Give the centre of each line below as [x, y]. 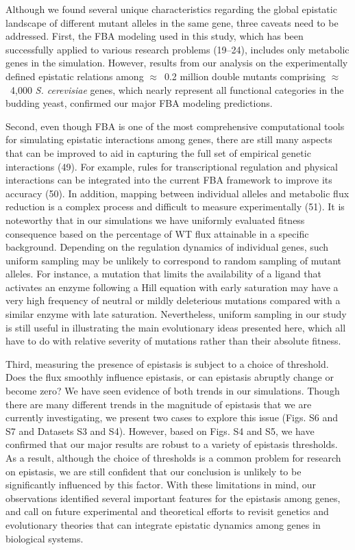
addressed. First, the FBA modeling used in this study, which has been [155, 36]
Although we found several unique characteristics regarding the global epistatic [171, 9]
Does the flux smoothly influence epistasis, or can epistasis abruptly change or [170, 377]
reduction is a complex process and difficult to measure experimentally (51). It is [175, 207]
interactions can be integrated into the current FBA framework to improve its [169, 180]
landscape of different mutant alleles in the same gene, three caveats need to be [172, 22]
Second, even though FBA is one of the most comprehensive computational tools [175, 126]
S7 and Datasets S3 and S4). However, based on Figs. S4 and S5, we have [160, 430]
